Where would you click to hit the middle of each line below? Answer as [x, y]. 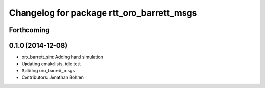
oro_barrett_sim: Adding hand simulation [62, 57]
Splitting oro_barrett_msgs [48, 70]
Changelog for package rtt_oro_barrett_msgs [103, 13]
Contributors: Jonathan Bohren [53, 77]
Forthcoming [29, 30]
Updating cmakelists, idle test [51, 64]
